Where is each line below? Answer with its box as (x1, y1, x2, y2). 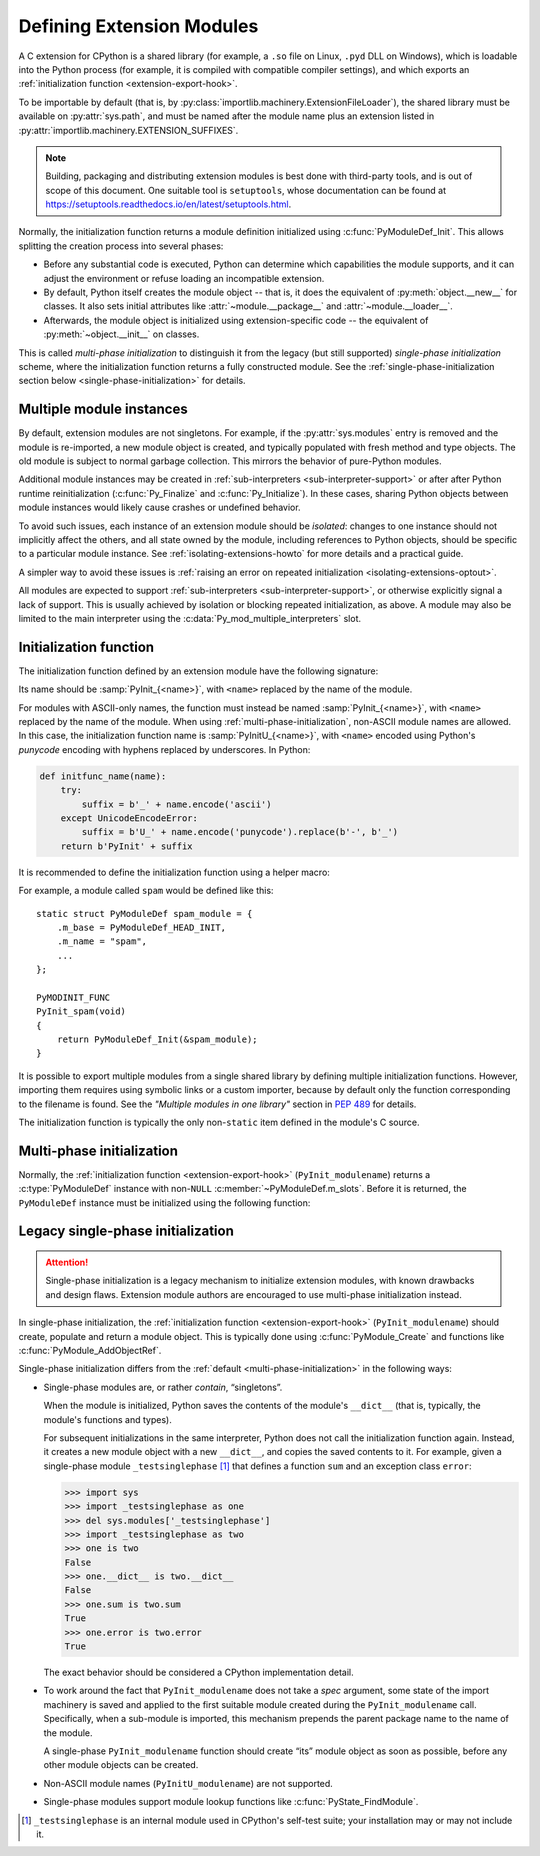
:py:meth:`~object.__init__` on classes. (43, 328, 200, 340)
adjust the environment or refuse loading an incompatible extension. (43, 272, 325, 284)
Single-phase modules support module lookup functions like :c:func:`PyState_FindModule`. (43, 1796, 419, 1808)
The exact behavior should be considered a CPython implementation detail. (43, 1666, 354, 1679)
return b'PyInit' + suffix (60, 840, 194, 852)
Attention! (45, 1256, 89, 1269)
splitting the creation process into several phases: (18, 240, 224, 252)
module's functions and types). (43, 1413, 172, 1425)
